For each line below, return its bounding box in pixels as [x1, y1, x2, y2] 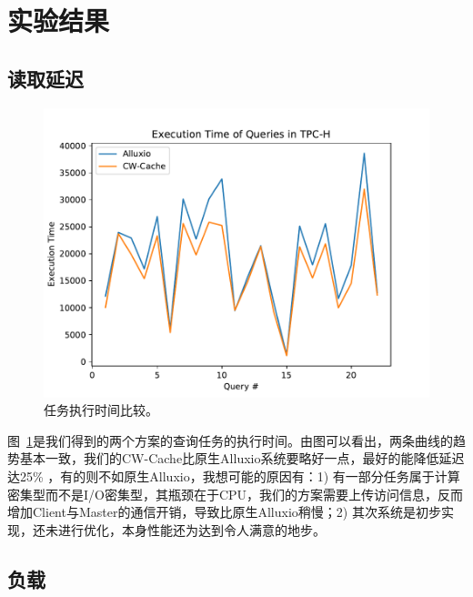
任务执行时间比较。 [44, 400, 158, 420]
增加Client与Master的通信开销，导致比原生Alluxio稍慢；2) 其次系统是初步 [7, 502, 441, 521]
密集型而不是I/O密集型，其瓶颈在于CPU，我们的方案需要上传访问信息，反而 [7, 484, 464, 503]
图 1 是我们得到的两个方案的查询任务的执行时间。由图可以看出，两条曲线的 [7, 430, 453, 450]
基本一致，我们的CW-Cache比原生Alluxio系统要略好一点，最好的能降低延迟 [19, 449, 465, 468]
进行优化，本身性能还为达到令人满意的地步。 [57, 520, 326, 539]
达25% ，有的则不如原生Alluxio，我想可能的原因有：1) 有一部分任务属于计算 [7, 466, 460, 485]
